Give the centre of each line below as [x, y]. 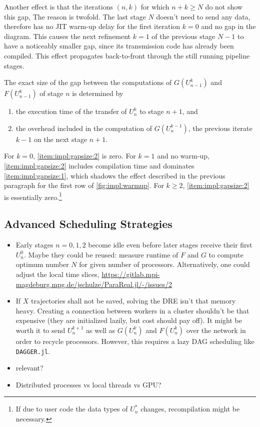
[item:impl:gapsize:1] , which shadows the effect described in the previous [115, 175]
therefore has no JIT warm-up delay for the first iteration [92, 26]
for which [155, 6]
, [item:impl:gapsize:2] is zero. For [84, 156]
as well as [101, 330]
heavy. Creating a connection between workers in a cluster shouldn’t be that [132, 310]
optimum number [42, 264]
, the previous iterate [220, 128]
